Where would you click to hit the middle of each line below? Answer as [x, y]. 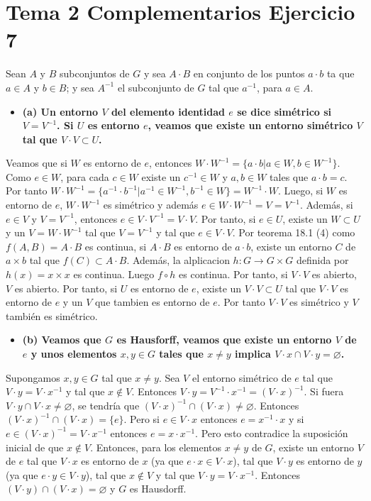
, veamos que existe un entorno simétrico [250, 125]
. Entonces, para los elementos [156, 447]
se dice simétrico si [284, 111]
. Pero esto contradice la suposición [272, 433]
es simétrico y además [151, 205]
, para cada [85, 176]
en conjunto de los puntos [249, 73]
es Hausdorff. [158, 489]
